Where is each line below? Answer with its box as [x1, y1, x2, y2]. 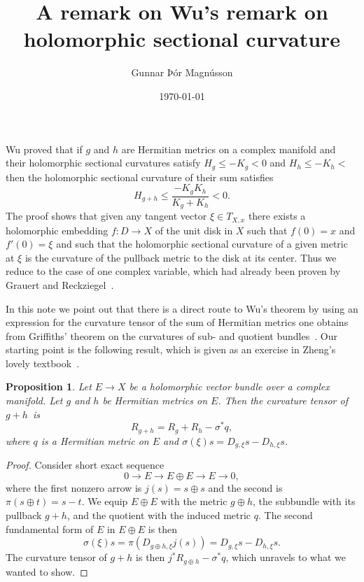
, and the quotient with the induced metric [66, 508, 251, 523]
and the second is [208, 480, 283, 495]
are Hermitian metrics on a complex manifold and [121, 141, 336, 156]
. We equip [81, 494, 128, 509]
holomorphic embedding [6, 222, 108, 237]
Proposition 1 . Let [6, 379, 92, 394]
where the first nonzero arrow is [6, 480, 142, 495]
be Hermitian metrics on [102, 393, 208, 408]
